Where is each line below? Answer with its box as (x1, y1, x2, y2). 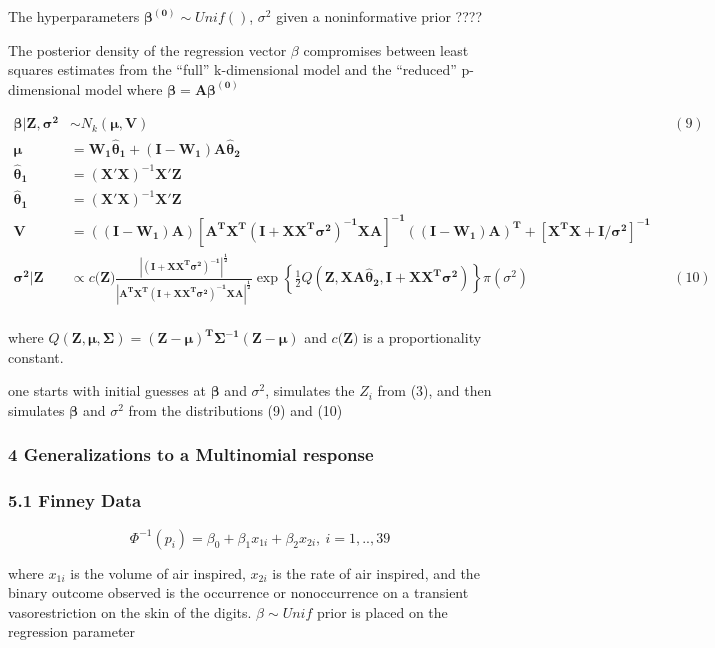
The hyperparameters (8, 6, 140, 26)
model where (85, 78, 163, 99)
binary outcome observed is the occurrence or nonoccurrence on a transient (8, 582, 469, 603)
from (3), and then (377, 380, 492, 401)
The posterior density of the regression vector (8, 39, 287, 60)
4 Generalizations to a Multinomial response (8, 442, 374, 467)
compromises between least (303, 39, 469, 60)
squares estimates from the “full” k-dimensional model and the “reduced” (8, 59, 457, 80)
